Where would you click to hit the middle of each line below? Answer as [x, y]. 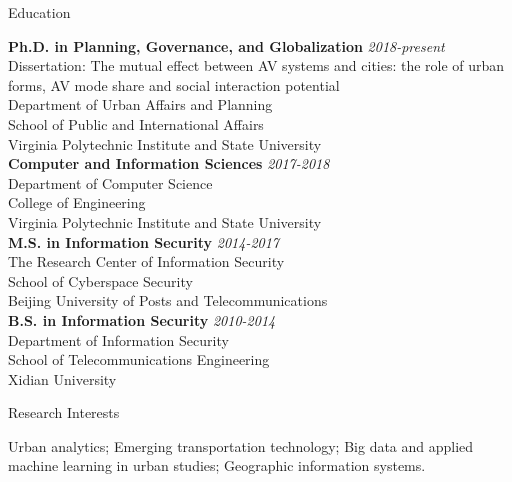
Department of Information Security [118, 339]
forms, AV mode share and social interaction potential [174, 84]
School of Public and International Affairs [136, 123]
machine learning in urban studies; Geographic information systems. [217, 465]
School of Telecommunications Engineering [139, 359]
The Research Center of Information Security [146, 261]
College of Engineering [77, 202]
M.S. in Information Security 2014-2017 [144, 241]
